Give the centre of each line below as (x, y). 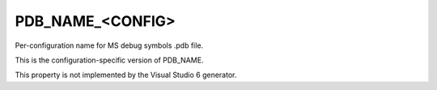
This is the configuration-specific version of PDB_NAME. (109, 60)
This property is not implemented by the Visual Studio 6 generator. (126, 75)
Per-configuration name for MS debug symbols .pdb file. (109, 45)
